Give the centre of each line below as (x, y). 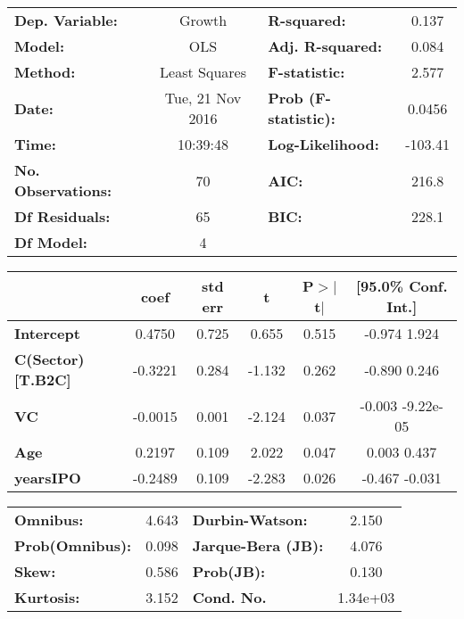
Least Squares (203, 72)
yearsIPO (48, 478)
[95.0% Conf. (402, 286)
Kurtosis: (47, 597)
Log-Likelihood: (323, 144)
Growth (203, 20)
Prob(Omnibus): (73, 545)
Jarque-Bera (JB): (258, 545)
